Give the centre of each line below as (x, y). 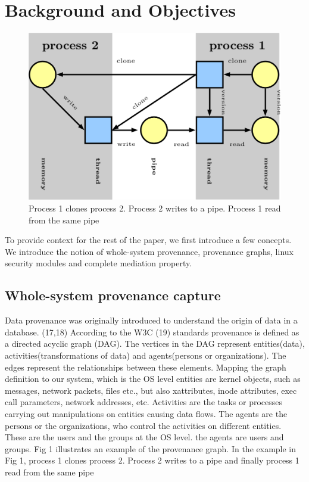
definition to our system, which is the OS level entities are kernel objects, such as (153, 379)
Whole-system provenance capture (113, 295)
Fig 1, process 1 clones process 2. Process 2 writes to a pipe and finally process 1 (152, 460)
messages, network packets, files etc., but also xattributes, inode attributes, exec (151, 390)
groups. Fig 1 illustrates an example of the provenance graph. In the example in (151, 448)
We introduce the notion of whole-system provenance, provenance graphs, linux (149, 251)
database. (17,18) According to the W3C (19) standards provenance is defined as (152, 332)
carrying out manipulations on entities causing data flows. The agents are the (146, 413)
